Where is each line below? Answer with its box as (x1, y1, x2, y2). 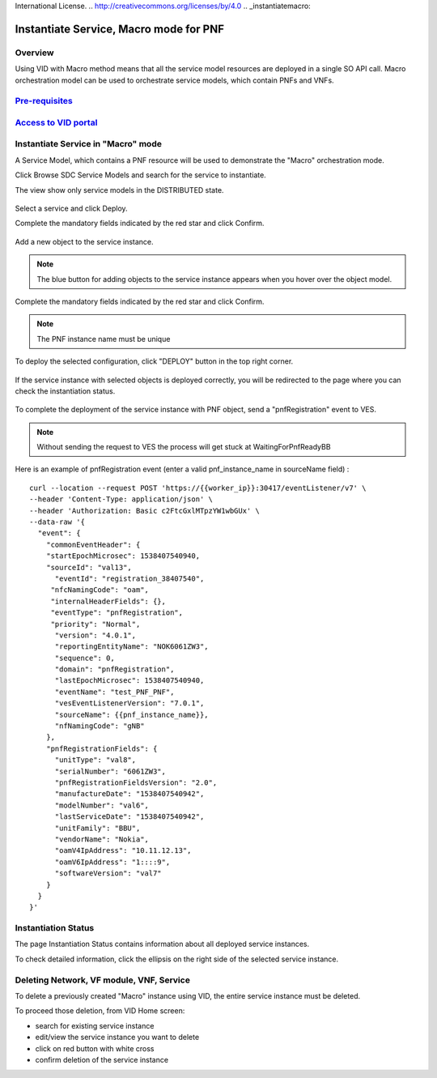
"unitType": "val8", (54, 756, 137, 765)
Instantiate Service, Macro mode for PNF (15, 22, 224, 36)
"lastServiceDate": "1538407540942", (54, 812, 205, 821)
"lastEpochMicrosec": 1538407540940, (54, 676, 205, 685)
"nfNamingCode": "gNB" (54, 722, 145, 731)
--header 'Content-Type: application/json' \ (29, 495, 214, 504)
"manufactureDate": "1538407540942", (54, 790, 205, 799)
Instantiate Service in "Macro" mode (15, 138, 162, 150)
